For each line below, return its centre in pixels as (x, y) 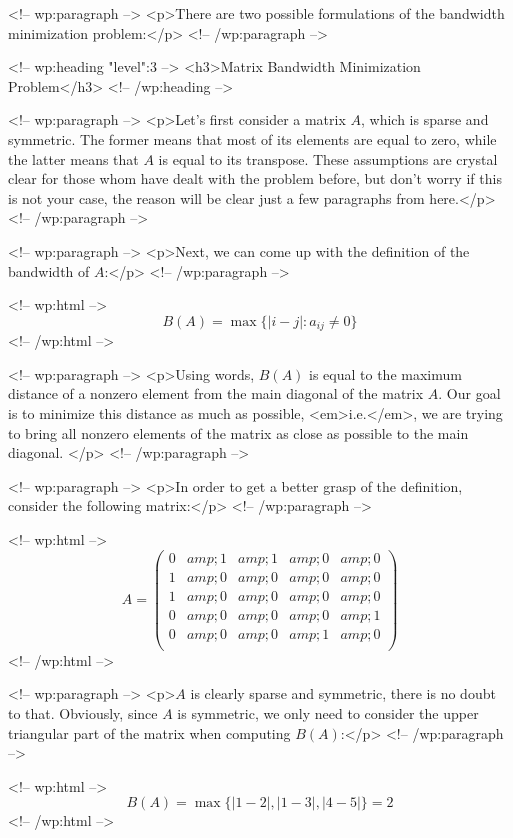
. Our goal (469, 393)
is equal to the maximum (385, 373)
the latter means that (73, 158)
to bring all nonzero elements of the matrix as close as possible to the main (238, 432)
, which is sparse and (424, 119)
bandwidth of (49, 270)
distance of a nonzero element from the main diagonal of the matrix (216, 393)
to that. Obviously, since (83, 712)
